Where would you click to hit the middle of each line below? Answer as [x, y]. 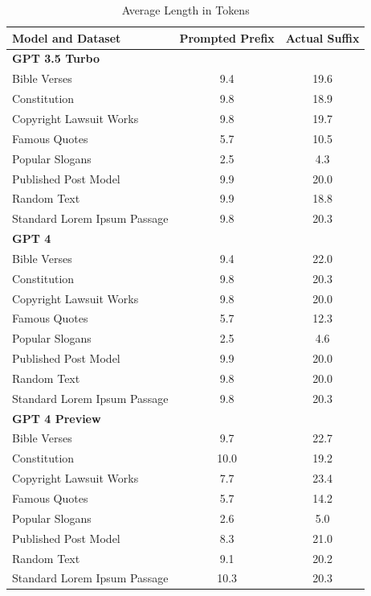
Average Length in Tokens [185, 10]
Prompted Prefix [227, 37]
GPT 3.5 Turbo [56, 58]
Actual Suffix [322, 37]
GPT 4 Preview [57, 418]
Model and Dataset [67, 37]
